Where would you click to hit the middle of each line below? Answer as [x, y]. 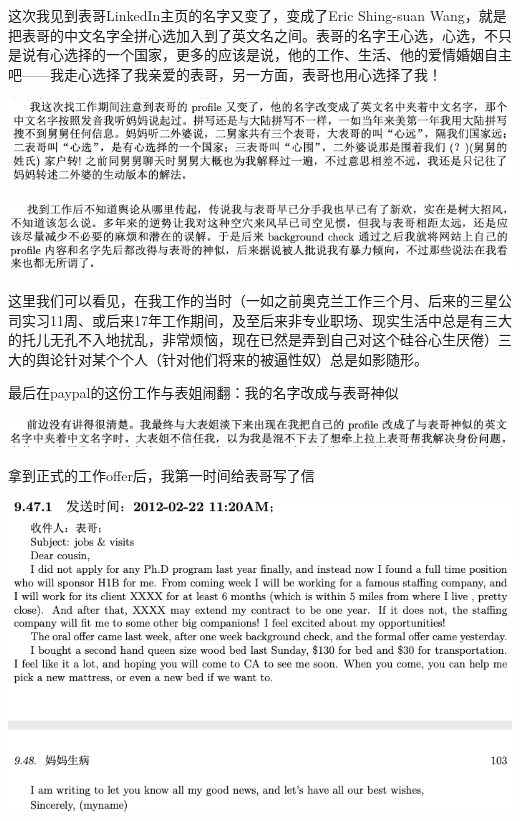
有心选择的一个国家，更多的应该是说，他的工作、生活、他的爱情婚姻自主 [273, 54]
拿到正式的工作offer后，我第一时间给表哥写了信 [161, 474]
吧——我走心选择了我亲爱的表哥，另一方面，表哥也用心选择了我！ [225, 73]
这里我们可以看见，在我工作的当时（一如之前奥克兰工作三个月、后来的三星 [253, 299]
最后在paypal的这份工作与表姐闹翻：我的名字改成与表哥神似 [203, 392]
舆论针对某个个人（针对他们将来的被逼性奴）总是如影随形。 [231, 358]
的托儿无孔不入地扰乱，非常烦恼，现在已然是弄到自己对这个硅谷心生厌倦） [253, 339]
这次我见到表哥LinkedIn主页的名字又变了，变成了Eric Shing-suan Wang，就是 [257, 15]
